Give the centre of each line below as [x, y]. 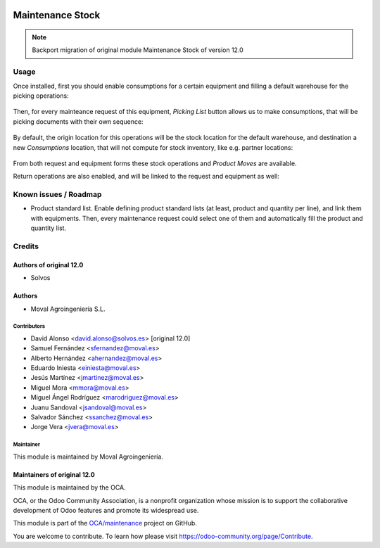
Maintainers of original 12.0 [54, 474]
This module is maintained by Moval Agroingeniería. [88, 457]
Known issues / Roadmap [57, 195]
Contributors [29, 326]
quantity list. [49, 228]
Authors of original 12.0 [48, 265]
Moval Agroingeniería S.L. [68, 309]
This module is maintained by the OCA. [69, 488]
